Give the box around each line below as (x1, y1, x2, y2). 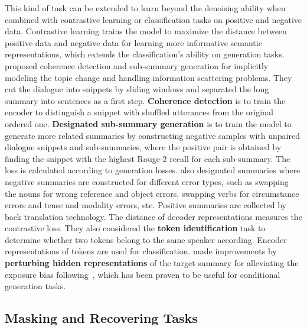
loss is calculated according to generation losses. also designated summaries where (5, 164, 301, 176)
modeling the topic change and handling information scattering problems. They (5, 71, 292, 83)
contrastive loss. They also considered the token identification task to (5, 222, 266, 234)
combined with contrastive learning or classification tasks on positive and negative (5, 13, 302, 25)
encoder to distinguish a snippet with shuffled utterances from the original (5, 106, 273, 118)
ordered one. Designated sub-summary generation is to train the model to (5, 117, 292, 130)
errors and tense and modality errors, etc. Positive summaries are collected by (5, 199, 286, 211)
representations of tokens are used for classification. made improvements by (5, 245, 277, 257)
